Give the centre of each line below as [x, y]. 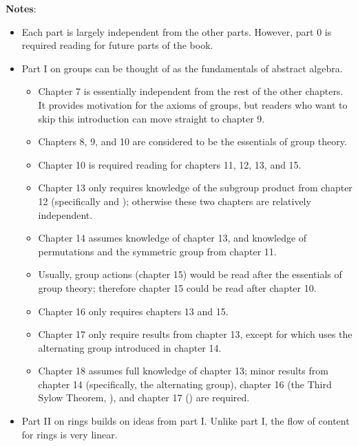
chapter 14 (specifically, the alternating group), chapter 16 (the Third [185, 384]
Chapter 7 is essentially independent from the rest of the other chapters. [191, 91]
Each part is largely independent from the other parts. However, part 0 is [177, 31]
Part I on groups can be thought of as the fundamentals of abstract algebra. [182, 68]
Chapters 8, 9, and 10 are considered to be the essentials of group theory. [192, 141]
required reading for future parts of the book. [117, 45]
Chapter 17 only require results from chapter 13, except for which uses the [195, 334]
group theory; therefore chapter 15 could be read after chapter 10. [177, 287]
